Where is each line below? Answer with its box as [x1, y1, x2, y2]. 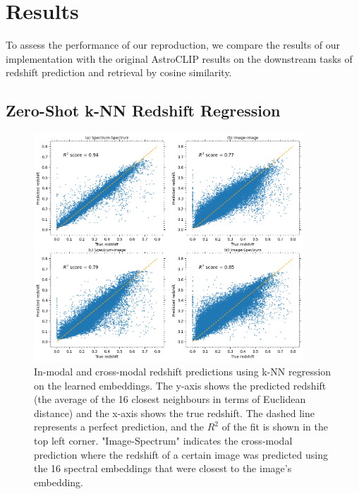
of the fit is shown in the [221, 419, 328, 434]
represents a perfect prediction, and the [34, 419, 205, 434]
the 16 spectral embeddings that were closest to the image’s [34, 461, 292, 476]
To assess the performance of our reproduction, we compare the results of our [6, 37, 341, 52]
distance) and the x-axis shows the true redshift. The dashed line [34, 405, 315, 420]
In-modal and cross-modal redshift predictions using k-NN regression [34, 363, 331, 378]
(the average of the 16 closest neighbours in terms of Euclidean [34, 392, 306, 406]
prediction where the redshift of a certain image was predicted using [34, 447, 328, 462]
